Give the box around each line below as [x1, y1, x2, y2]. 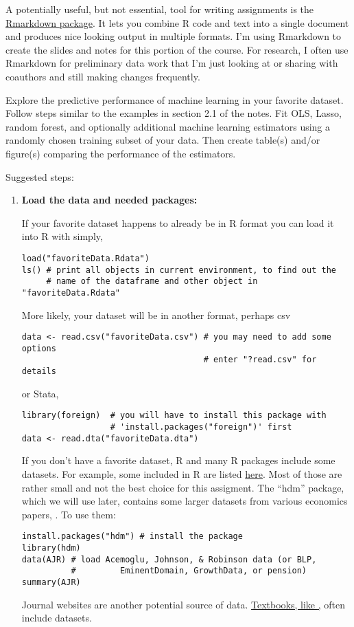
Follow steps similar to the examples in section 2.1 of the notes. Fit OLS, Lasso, [5, 106, 342, 120]
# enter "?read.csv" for [203, 355, 317, 365]
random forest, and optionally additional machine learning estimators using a [5, 119, 331, 133]
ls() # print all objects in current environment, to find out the [21, 265, 336, 275]
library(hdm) [21, 542, 81, 553]
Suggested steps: [5, 169, 74, 184]
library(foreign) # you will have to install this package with [21, 410, 327, 421]
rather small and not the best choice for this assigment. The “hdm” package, [21, 480, 344, 494]
